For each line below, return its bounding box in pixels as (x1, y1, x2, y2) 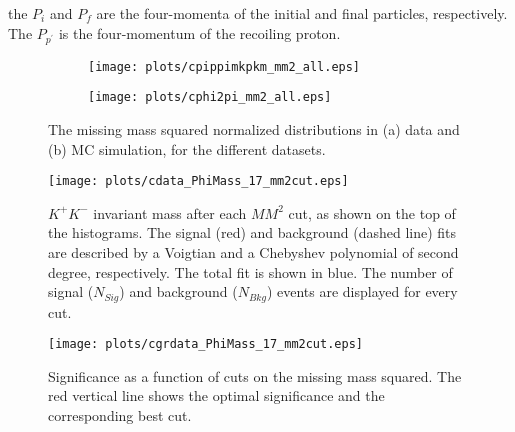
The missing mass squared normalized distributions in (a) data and (48, 118, 460, 139)
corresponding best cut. (48, 405, 192, 426)
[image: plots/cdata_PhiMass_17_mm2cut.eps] (48, 174, 349, 189)
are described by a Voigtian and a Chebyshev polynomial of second (48, 241, 459, 262)
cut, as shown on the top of (288, 202, 456, 223)
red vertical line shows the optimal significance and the (48, 385, 385, 406)
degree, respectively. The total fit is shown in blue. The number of (48, 261, 453, 282)
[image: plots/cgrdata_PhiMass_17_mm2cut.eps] (48, 337, 363, 352)
